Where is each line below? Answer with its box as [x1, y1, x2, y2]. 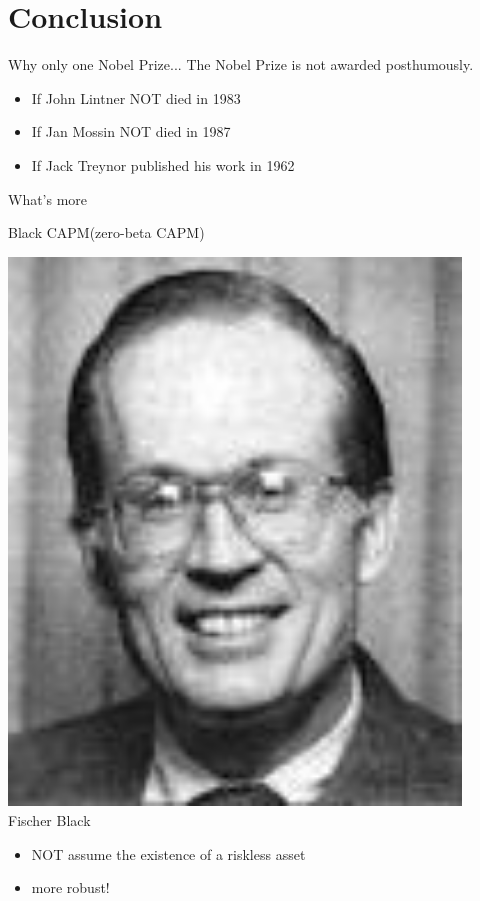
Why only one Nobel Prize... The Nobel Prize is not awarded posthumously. [8, 54, 474, 75]
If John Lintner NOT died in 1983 [31, 87, 241, 108]
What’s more [8, 188, 88, 209]
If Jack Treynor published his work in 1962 [31, 154, 295, 175]
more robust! [31, 877, 110, 898]
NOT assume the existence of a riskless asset [31, 843, 306, 864]
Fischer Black [8, 810, 91, 831]
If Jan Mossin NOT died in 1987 [31, 121, 231, 142]
